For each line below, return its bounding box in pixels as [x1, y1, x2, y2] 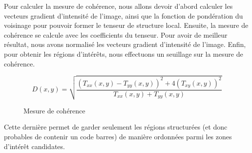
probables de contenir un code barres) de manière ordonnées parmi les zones [4, 131, 232, 141]
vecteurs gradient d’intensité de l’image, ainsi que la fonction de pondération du [4, 10, 243, 21]
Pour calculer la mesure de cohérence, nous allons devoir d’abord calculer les [4, 1, 233, 11]
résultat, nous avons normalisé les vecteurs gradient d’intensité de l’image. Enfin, [4, 39, 246, 49]
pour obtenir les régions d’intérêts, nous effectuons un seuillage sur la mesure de [4, 48, 243, 59]
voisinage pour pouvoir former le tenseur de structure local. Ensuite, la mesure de [4, 20, 249, 30]
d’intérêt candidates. [4, 141, 65, 151]
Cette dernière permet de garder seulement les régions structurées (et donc [4, 122, 228, 132]
